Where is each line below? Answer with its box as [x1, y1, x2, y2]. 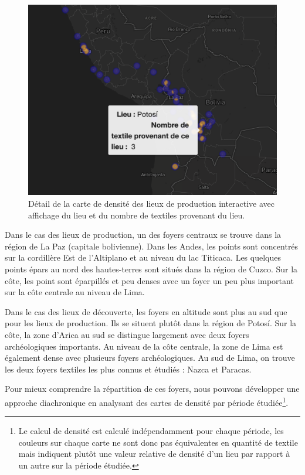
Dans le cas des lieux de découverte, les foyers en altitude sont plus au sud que [5, 305, 287, 317]
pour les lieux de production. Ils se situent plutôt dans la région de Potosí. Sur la [5, 317, 297, 329]
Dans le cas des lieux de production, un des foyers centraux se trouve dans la [5, 228, 282, 241]
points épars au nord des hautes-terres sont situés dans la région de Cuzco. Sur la [5, 263, 298, 275]
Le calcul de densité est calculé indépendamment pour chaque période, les [18, 425, 284, 437]
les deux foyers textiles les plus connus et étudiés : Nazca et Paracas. [5, 363, 252, 375]
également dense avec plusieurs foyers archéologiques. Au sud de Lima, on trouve [5, 351, 295, 364]
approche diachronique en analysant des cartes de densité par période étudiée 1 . [5, 394, 289, 408]
